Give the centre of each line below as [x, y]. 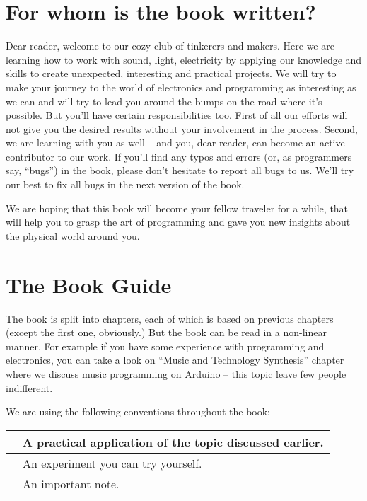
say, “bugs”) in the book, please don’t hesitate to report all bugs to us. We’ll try [180, 170]
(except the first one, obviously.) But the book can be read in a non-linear [166, 332]
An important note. [71, 483]
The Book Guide [89, 284]
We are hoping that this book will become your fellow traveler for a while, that [177, 208]
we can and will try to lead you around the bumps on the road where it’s [164, 101]
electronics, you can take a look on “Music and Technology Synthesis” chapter [175, 360]
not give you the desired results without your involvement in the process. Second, [182, 128]
